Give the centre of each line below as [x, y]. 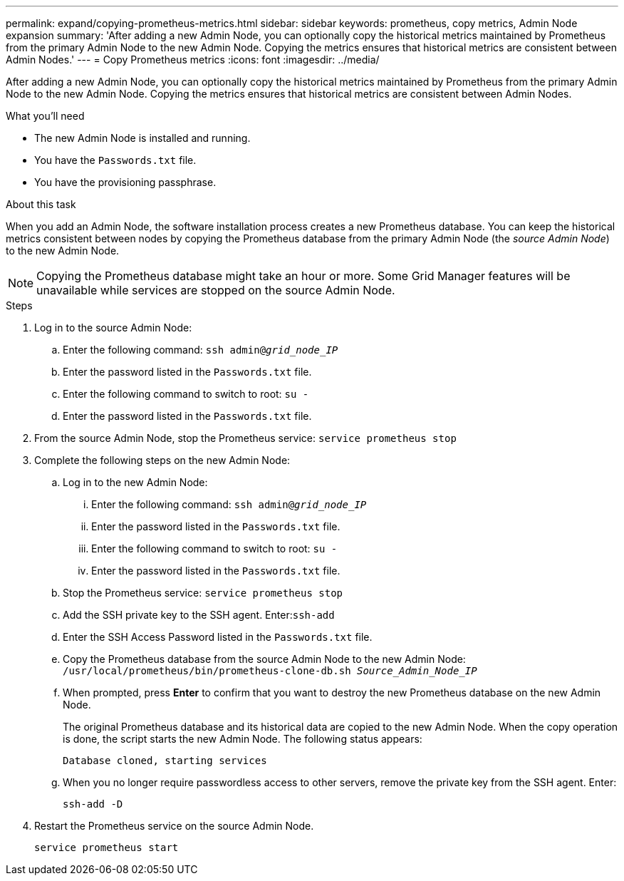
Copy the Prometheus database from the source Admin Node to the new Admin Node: [264, 659]
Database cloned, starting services [165, 761]
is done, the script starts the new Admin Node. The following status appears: [243, 739]
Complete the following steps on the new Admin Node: [162, 460]
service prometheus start [106, 847]
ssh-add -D [93, 804]
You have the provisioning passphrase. [125, 182]
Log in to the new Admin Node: [135, 482]
